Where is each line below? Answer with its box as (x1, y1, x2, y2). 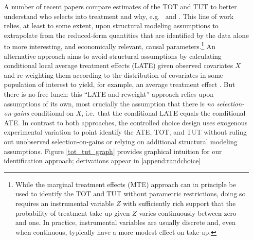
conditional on (31, 108, 74, 118)
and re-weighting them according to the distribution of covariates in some (4, 69, 223, 80)
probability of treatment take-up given (15, 207, 130, 218)
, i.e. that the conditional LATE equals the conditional (81, 108, 246, 118)
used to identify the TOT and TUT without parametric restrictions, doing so (15, 189, 246, 199)
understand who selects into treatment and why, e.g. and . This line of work (4, 11, 234, 21)
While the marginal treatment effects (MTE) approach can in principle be (15, 179, 236, 189)
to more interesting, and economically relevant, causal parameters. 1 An (4, 40, 216, 51)
